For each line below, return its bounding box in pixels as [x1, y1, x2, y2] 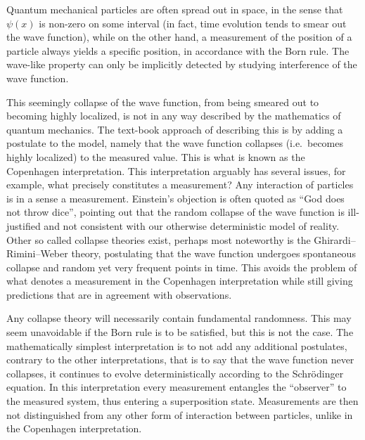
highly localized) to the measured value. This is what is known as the [6, 149, 305, 164]
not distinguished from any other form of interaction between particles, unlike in [6, 407, 353, 422]
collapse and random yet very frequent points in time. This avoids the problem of [6, 259, 357, 274]
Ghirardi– [314, 232, 356, 247]
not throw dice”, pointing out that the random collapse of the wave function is [6, 205, 345, 219]
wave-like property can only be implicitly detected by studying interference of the [6, 57, 357, 72]
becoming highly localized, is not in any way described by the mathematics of [6, 108, 341, 123]
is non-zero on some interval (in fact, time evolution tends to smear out [39, 15, 347, 30]
